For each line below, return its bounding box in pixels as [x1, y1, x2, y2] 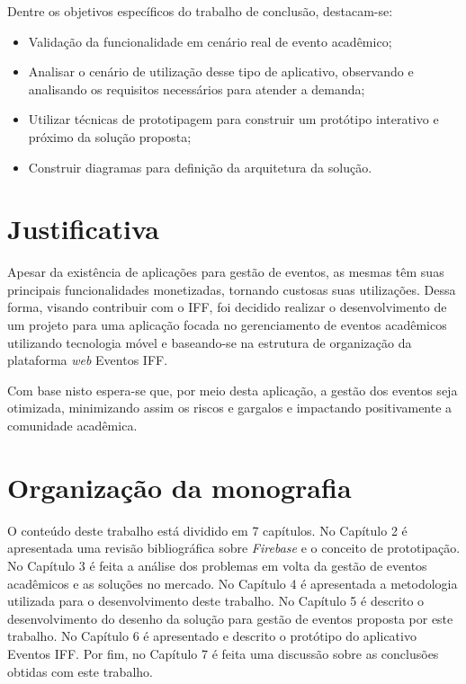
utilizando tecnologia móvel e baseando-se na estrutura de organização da [7, 333, 412, 351]
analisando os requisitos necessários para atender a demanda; [28, 79, 365, 98]
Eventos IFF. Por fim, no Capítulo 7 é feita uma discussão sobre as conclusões [7, 644, 439, 662]
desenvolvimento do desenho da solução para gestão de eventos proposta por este [7, 608, 453, 627]
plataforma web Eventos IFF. [7, 351, 168, 369]
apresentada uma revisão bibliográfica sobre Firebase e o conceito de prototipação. [7, 538, 461, 557]
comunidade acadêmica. [7, 416, 138, 435]
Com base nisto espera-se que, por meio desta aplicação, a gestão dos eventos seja [7, 380, 458, 399]
